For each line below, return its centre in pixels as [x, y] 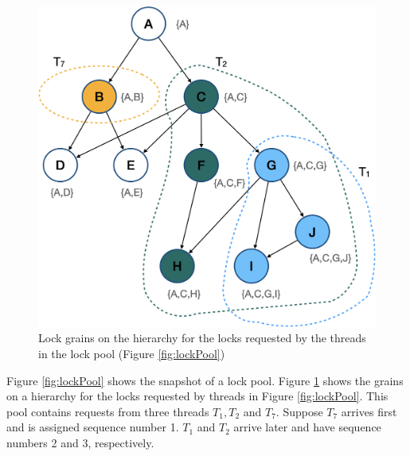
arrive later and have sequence [307, 427]
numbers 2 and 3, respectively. [80, 443]
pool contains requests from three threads [108, 411]
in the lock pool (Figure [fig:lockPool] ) [132, 354]
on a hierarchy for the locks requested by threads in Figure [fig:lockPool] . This [197, 396]
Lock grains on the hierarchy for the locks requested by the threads [202, 338]
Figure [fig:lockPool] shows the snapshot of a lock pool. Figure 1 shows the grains [205, 380]
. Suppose [299, 411]
